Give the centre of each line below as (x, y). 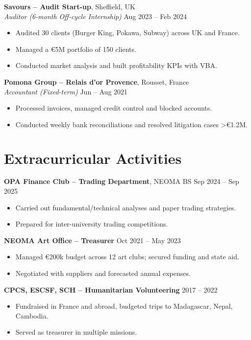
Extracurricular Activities (93, 158)
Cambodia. (32, 315)
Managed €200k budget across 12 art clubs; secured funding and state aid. (127, 257)
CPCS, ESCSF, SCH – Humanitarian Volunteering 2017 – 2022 (111, 289)
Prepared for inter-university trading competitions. (92, 224)
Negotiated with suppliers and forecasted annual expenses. (103, 273)
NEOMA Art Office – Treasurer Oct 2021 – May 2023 (92, 240)
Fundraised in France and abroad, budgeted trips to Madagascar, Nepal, (124, 306)
